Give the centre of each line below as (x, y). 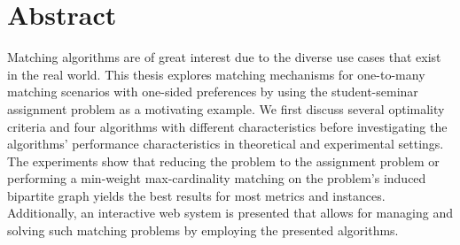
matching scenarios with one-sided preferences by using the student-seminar (213, 92)
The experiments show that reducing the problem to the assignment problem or (223, 161)
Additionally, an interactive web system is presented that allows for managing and (230, 213)
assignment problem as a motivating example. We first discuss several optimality (226, 108)
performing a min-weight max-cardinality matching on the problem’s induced (217, 178)
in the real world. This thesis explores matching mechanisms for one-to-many (216, 74)
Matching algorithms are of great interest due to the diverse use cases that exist (224, 57)
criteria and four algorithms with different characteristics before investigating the (227, 126)
